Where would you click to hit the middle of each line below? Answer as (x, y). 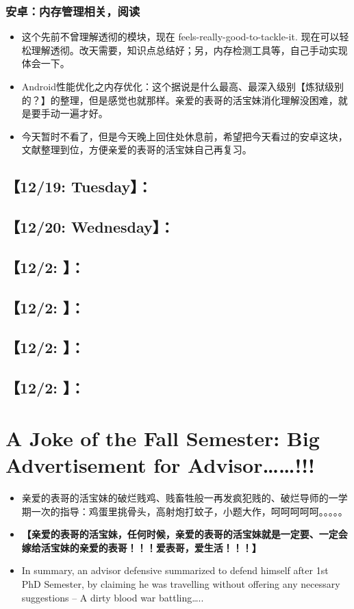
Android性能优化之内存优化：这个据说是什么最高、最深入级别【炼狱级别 (183, 86)
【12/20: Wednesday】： (90, 227)
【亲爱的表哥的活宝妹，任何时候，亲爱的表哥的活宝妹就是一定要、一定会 (185, 534)
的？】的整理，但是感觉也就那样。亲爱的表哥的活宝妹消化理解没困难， (180, 100)
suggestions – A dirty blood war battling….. (113, 597)
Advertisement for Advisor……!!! (160, 465)
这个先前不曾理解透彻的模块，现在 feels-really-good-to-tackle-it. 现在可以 (180, 37)
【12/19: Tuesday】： (79, 186)
